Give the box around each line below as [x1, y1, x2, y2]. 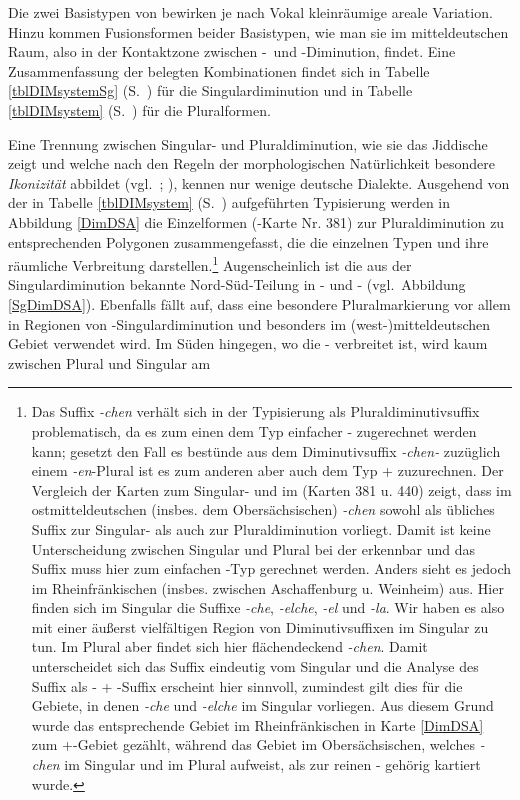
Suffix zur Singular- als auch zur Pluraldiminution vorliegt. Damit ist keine [31, 518, 491, 539]
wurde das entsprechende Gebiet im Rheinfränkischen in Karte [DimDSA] [31, 714, 484, 735]
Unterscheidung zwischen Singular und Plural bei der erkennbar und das [31, 538, 476, 559]
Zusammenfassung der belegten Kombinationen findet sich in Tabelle [8, 60, 430, 81]
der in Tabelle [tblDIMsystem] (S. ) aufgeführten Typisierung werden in [8, 192, 451, 213]
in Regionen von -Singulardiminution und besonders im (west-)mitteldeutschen [8, 313, 491, 334]
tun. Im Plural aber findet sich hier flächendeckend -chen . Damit [31, 636, 428, 657]
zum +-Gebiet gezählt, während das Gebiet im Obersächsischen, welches [31, 734, 475, 755]
